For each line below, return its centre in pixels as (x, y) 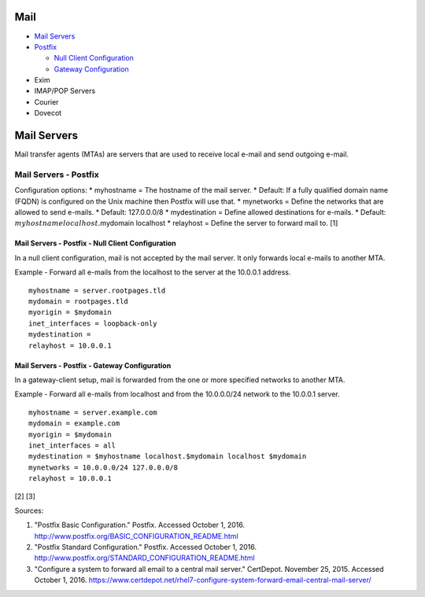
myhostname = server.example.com (93, 412)
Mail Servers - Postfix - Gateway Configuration (93, 365)
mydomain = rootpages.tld (79, 302)
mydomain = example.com (74, 424)
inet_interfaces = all (72, 445)
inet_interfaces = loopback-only (93, 323)
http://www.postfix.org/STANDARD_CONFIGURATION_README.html (144, 558)
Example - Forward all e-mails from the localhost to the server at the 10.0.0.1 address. (153, 272)
